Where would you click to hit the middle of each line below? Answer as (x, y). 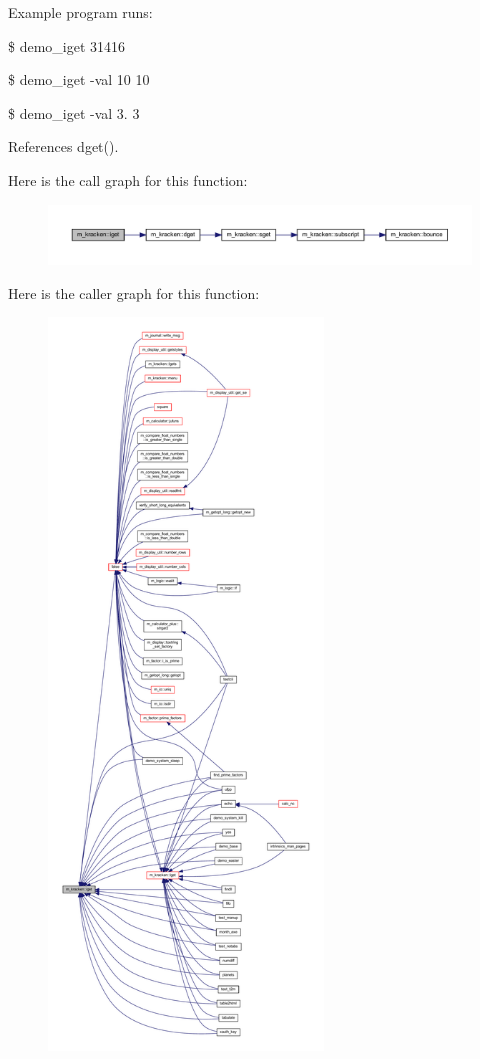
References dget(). (63, 146)
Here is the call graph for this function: (128, 179)
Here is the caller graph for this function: (134, 292)
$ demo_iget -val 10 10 (79, 79)
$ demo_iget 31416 (67, 45)
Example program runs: (80, 12)
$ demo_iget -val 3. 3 (74, 112)
